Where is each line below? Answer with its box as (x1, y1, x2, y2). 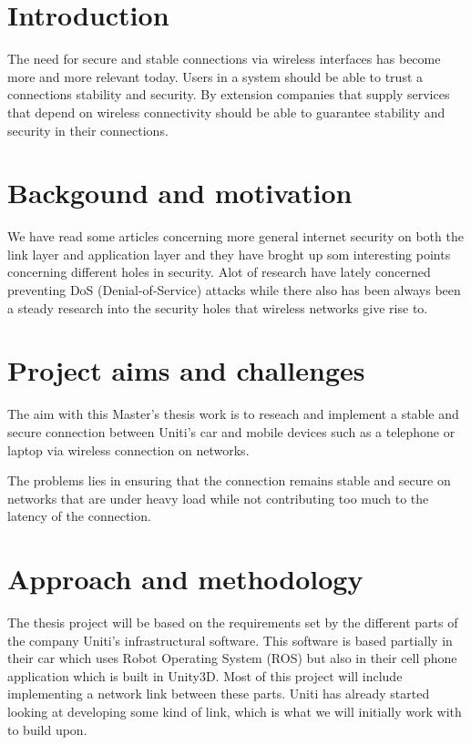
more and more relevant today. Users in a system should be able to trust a (7, 66, 424, 86)
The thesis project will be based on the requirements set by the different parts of (7, 613, 458, 631)
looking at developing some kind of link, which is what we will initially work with (7, 701, 462, 720)
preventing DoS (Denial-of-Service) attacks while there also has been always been (7, 281, 461, 299)
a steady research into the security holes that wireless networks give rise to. (7, 298, 428, 317)
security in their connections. (7, 120, 169, 139)
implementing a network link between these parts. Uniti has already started (7, 684, 430, 703)
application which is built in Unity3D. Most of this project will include (7, 666, 403, 685)
